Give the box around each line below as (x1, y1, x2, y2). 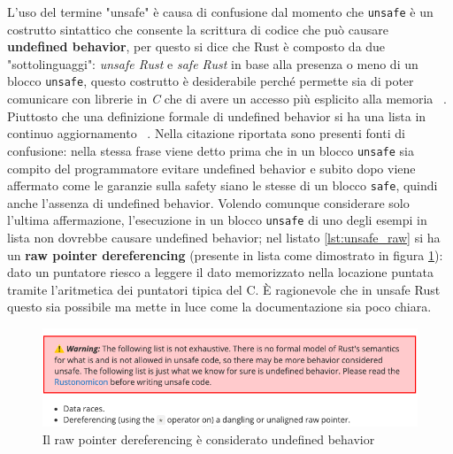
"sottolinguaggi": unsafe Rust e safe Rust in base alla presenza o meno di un (7, 54, 418, 73)
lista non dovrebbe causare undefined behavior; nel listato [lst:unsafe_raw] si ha (7, 228, 441, 247)
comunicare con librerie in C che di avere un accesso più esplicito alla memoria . (7, 89, 447, 108)
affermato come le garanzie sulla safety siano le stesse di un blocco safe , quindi (7, 176, 438, 195)
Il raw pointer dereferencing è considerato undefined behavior (42, 429, 375, 448)
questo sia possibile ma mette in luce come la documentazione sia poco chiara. (7, 297, 432, 316)
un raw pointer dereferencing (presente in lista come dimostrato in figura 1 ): (7, 245, 443, 264)
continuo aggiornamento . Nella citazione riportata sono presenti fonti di (7, 124, 405, 142)
